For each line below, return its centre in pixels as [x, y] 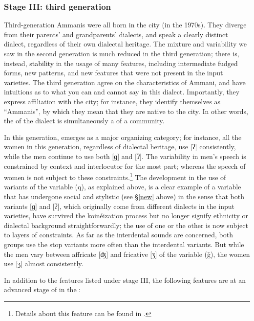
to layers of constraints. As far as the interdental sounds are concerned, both [118, 235]
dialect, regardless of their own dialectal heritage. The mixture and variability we [125, 44]
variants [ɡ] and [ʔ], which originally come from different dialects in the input [119, 206]
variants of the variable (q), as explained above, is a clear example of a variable [123, 187]
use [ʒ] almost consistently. [44, 264]
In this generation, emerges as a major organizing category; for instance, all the [123, 137]
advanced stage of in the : [42, 289]
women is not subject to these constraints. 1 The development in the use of [115, 176]
